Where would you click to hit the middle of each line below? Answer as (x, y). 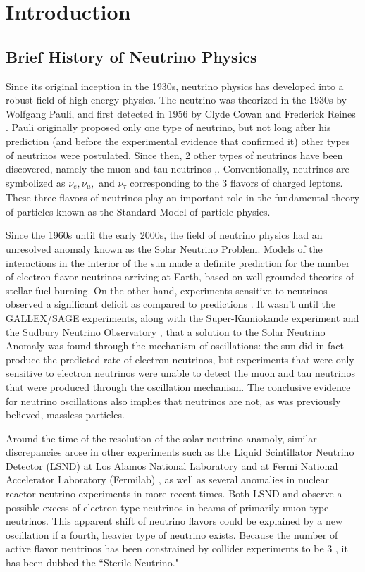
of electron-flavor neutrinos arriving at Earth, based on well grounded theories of (180, 276)
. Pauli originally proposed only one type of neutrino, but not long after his (168, 127)
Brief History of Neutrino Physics (131, 56)
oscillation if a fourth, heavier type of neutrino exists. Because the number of (172, 534)
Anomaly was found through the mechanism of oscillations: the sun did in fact (175, 346)
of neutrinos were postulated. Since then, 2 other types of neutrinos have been (174, 155)
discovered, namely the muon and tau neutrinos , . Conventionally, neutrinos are (178, 169)
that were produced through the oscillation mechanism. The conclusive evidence (178, 386)
